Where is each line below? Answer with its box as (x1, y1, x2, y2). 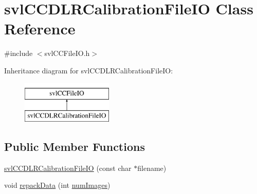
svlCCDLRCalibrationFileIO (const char (4, 162, 132, 173)
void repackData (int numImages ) (4, 180, 111, 190)
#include (4, 48, 33, 59)
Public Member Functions (4, 139, 145, 154)
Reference (4, 18, 76, 39)
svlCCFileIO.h (44, 48, 90, 59)
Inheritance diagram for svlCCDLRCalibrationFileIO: (4, 65, 173, 75)
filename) (137, 162, 167, 173)
